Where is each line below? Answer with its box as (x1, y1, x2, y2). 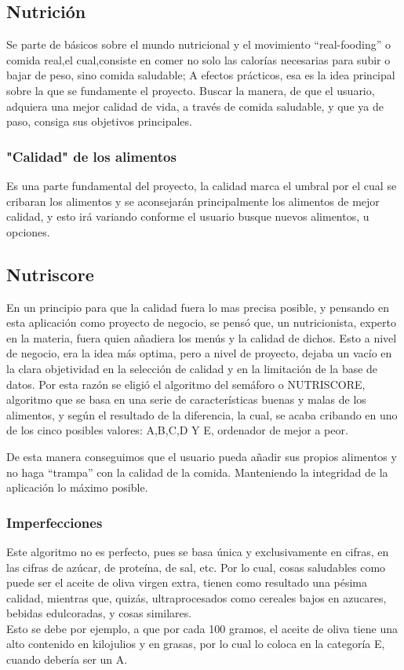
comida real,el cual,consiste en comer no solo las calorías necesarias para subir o (6, 51, 391, 68)
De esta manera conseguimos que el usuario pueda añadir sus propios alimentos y (6, 448, 397, 464)
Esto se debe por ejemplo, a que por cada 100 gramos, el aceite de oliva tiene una (6, 620, 399, 636)
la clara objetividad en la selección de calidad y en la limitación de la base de (6, 360, 378, 376)
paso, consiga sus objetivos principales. (6, 113, 192, 130)
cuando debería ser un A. (6, 651, 128, 668)
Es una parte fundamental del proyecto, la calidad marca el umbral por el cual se (6, 177, 397, 193)
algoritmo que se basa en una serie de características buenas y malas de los (6, 391, 366, 408)
